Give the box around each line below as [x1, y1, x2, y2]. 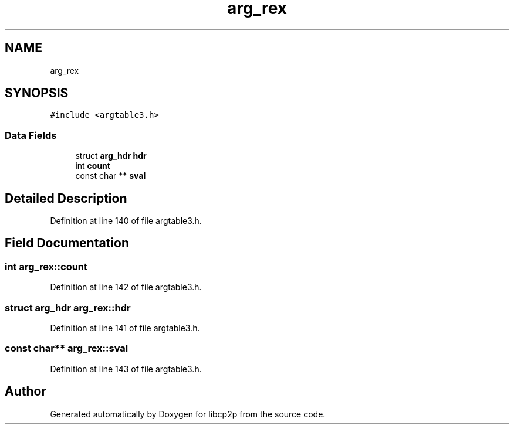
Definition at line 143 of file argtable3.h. [50, 363, 202, 374]
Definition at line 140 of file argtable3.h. [50, 216, 202, 226]
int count [75, 161, 110, 171]
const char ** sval [75, 171, 146, 181]
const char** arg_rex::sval [5, 342, 128, 355]
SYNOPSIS [5, 86, 69, 101]
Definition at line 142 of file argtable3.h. [50, 282, 202, 292]
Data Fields [5, 129, 57, 141]
